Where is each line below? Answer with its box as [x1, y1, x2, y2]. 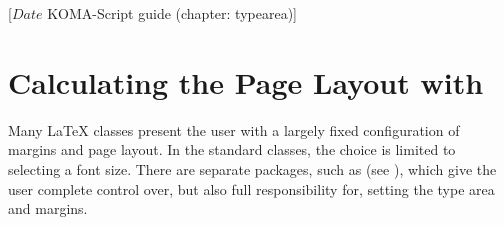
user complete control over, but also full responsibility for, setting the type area [8, 178, 495, 199]
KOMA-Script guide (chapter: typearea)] [47, 3, 297, 23]
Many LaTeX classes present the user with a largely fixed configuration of [8, 119, 460, 140]
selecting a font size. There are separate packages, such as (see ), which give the [8, 158, 497, 179]
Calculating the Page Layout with [8, 61, 484, 102]
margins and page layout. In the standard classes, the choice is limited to [8, 139, 456, 160]
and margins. [8, 198, 88, 219]
